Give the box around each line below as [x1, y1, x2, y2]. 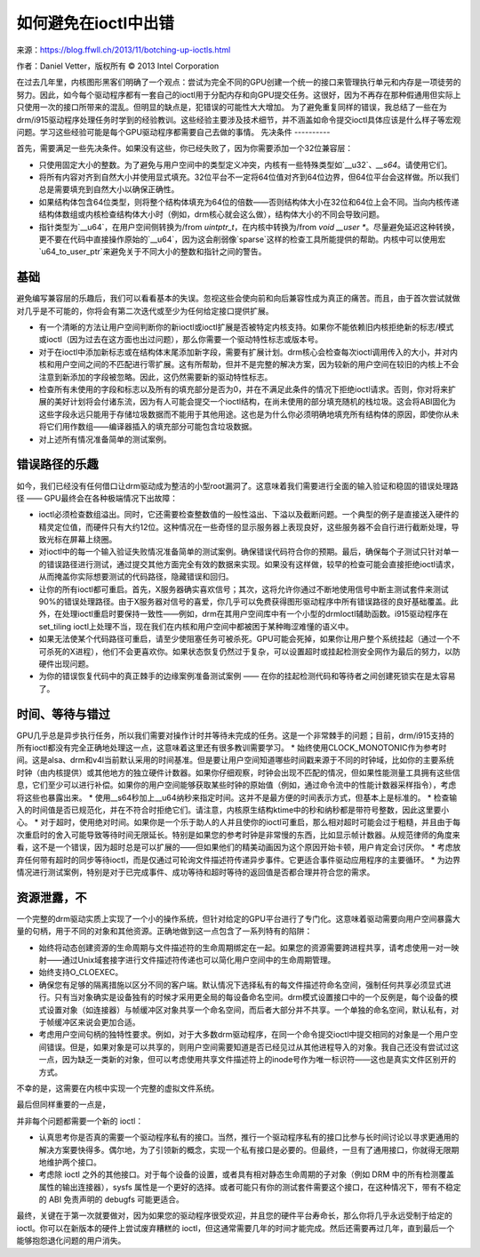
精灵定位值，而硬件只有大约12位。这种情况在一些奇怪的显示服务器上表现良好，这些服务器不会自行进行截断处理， [38, 521, 452, 532]
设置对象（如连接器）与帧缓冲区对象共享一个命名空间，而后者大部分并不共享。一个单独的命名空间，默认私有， [45, 1005, 452, 1015]
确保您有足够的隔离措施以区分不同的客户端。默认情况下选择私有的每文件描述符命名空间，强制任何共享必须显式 [38, 979, 444, 990]
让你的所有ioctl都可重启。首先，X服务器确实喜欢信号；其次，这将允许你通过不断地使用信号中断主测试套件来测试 [38, 583, 449, 595]
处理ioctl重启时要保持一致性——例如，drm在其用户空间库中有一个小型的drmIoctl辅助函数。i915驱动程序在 [61, 609, 449, 620]
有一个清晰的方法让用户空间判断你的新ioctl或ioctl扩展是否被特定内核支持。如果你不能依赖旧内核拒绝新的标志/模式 [38, 322, 454, 332]
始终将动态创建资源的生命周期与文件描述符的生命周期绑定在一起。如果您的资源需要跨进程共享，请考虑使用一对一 [38, 942, 452, 953]
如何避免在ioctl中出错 [16, 13, 175, 33]
